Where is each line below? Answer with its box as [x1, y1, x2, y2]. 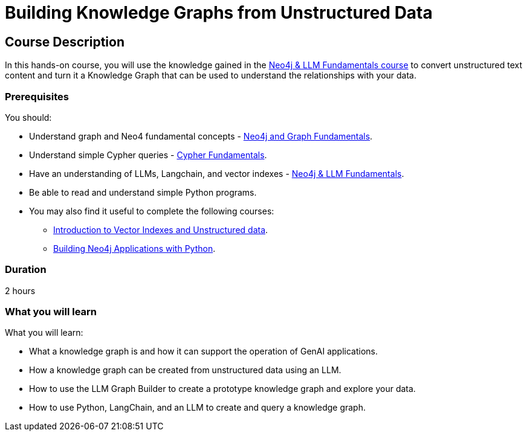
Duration [5, 263, 47, 276]
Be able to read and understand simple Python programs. [29, 187, 257, 197]
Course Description [5, 34, 124, 50]
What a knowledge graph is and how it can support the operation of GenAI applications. [29, 346, 378, 357]
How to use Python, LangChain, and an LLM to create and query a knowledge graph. [29, 402, 366, 413]
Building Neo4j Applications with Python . [53, 243, 216, 254]
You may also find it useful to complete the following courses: [29, 205, 274, 216]
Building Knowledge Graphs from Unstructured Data [5, 2, 433, 23]
